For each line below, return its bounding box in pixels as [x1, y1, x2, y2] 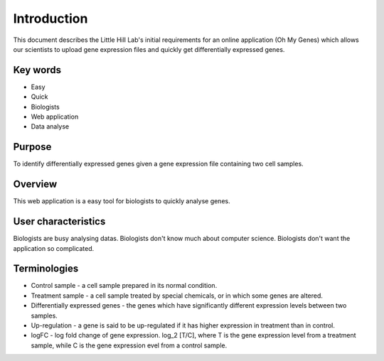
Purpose [13, 141, 52, 153]
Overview [13, 178, 58, 190]
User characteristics [13, 215, 106, 227]
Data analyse [31, 122, 70, 131]
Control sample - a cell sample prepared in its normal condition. [31, 281, 218, 290]
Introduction [13, 11, 88, 26]
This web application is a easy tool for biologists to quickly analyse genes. [13, 197, 230, 205]
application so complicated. [13, 244, 95, 252]
